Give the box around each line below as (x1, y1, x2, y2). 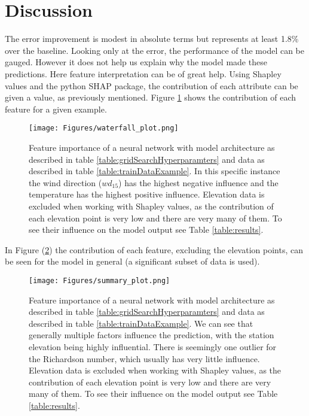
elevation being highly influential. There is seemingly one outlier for (29, 340, 277, 353)
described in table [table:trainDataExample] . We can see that (29, 317, 253, 329)
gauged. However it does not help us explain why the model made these (5, 56, 267, 68)
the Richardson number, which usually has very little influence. (29, 352, 260, 365)
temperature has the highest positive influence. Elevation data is (29, 188, 265, 201)
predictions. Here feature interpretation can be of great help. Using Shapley (5, 67, 282, 80)
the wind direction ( (29, 176, 102, 189)
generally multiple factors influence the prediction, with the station (29, 329, 274, 341)
